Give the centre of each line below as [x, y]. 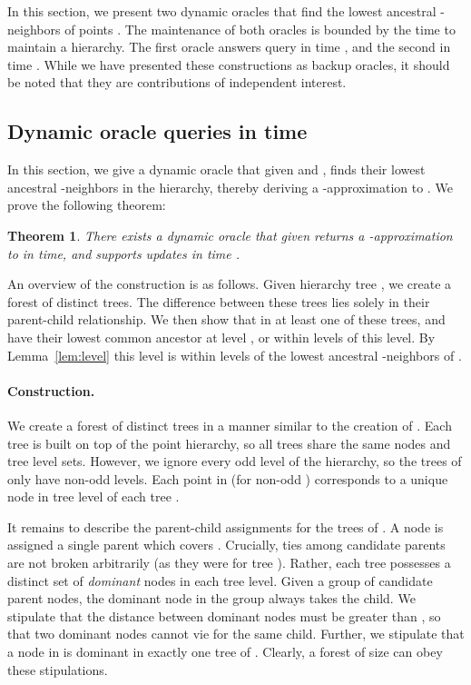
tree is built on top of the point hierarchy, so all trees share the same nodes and [229, 443]
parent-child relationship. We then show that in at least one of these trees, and [226, 319]
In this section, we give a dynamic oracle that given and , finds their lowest [216, 169]
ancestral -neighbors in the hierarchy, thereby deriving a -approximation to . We [230, 187]
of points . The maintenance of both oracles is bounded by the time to [260, 29]
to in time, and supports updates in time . [124, 253]
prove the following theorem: [87, 205]
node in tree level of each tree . [93, 496]
